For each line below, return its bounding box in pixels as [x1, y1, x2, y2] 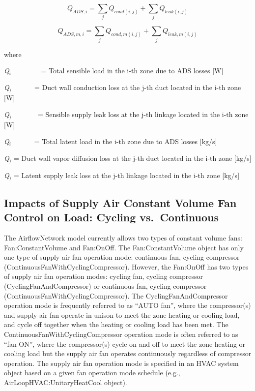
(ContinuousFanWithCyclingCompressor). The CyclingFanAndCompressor [4, 290, 228, 301]
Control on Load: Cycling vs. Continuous [4, 210, 219, 225]
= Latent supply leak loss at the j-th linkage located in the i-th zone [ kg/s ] [14, 170, 240, 180]
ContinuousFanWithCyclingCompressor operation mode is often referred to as [4, 329, 238, 339]
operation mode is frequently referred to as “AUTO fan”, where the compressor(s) [4, 300, 251, 310]
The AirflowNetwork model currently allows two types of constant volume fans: [4, 233, 242, 243]
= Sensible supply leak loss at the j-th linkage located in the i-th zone [38, 109, 249, 119]
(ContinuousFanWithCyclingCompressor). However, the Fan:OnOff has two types [4, 261, 249, 271]
